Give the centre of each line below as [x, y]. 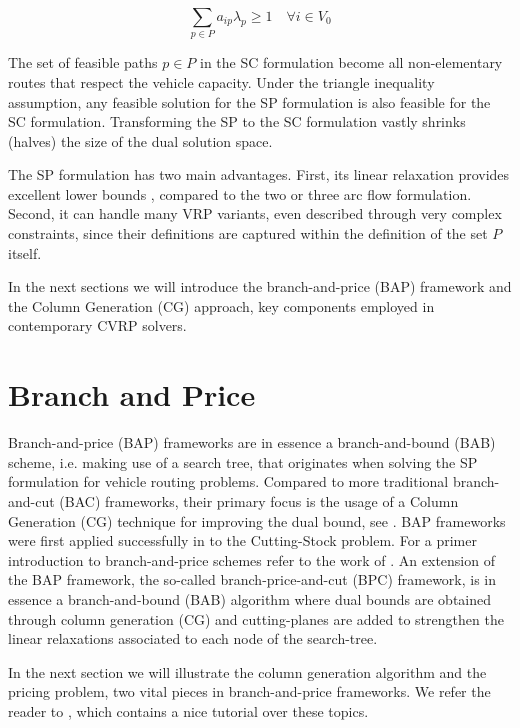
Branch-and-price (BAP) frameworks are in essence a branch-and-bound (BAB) [252, 442]
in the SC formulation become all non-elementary [351, 62]
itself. [25, 252]
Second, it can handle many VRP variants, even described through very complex [255, 213]
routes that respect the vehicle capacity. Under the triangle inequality [221, 81]
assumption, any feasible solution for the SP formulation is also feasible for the [249, 101]
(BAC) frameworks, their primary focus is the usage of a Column [259, 500]
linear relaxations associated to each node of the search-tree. [193, 638]
